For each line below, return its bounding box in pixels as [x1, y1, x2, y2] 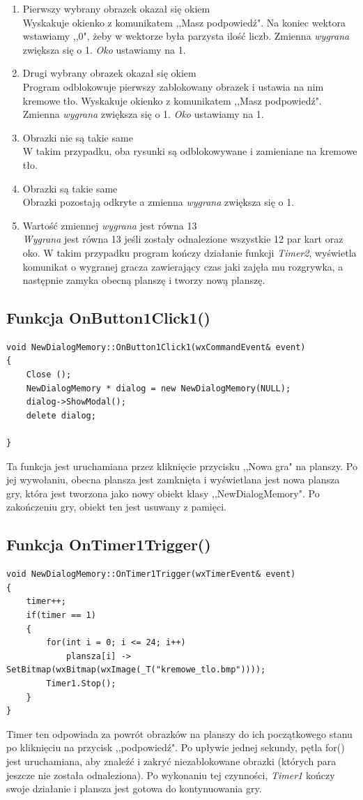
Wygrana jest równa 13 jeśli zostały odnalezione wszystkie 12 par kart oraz [22, 232, 343, 246]
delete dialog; [26, 410, 96, 421]
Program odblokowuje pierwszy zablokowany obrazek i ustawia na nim [22, 79, 324, 93]
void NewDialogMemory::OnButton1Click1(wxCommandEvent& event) [6, 342, 306, 352]
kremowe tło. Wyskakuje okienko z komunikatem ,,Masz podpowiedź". [22, 93, 322, 107]
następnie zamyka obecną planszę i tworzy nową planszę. [22, 273, 265, 287]
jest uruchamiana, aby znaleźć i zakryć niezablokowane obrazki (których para [6, 753, 337, 768]
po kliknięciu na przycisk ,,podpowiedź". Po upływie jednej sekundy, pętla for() [6, 740, 345, 755]
